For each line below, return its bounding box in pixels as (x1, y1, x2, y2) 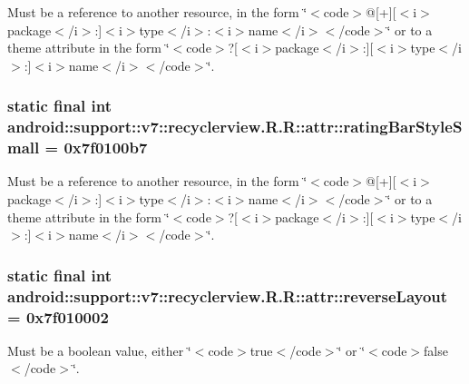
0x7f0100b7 (64, 136, 148, 159)
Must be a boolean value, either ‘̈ (7, 340, 191, 359)
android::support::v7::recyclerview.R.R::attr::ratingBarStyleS (7, 115, 463, 138)
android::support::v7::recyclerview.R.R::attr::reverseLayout (7, 284, 448, 307)
